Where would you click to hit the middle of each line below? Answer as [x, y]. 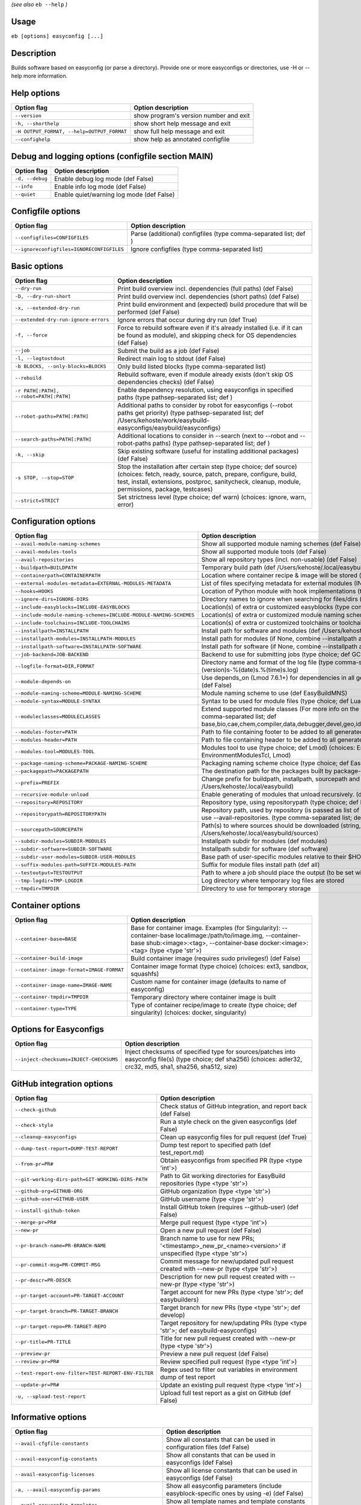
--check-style [34, 1125]
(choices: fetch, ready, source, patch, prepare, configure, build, [207, 474]
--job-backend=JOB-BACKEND [52, 654]
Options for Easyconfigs [58, 1029]
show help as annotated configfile [181, 140]
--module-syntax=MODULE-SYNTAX [57, 701]
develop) [173, 1315]
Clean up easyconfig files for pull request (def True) [233, 1137]
